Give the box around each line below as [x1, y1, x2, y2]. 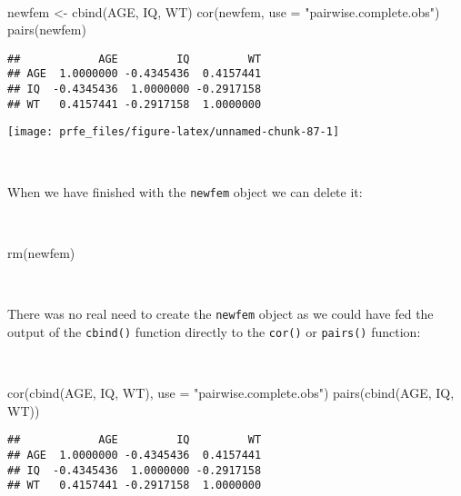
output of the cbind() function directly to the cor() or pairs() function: [7, 322, 421, 341]
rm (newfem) [7, 243, 75, 262]
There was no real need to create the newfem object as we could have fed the [7, 304, 434, 323]
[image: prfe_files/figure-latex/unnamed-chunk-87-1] [7, 125, 340, 139]
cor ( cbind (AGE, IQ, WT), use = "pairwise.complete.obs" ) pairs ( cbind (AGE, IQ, [7, 383, 455, 402]
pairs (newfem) [7, 20, 86, 39]
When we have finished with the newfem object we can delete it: [7, 182, 363, 201]
